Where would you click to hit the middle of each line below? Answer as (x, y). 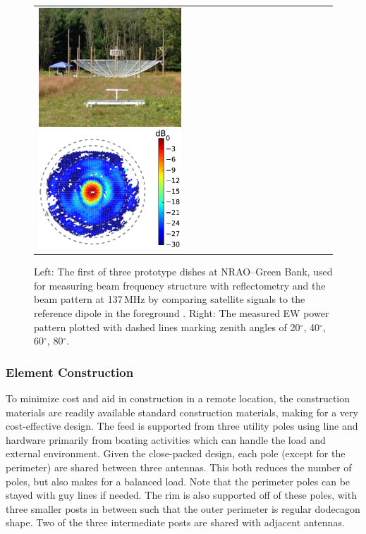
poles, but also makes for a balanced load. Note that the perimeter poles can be (178, 481)
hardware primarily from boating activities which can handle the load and (166, 439)
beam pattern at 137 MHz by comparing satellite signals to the (170, 299)
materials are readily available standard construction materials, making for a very (182, 412)
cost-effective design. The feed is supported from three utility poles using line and (182, 426)
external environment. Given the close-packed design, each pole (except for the (176, 453)
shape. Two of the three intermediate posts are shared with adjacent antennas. (175, 522)
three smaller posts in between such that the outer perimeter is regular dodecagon (183, 508)
